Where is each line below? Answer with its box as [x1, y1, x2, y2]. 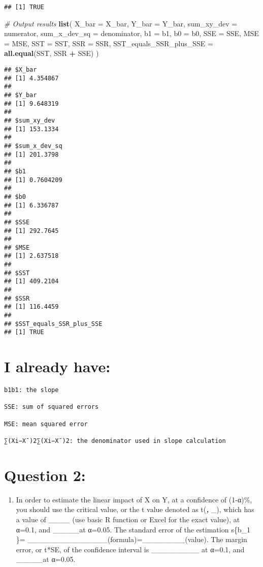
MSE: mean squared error [4, 420, 88, 428]
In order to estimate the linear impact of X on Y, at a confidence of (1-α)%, [16, 494, 252, 504]
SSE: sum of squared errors [4, 403, 99, 411]
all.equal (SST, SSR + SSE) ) [4, 48, 99, 58]
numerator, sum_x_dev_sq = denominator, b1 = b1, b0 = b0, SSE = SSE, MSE [4, 28, 259, 39]
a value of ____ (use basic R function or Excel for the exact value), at [16, 514, 240, 525]
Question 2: [4, 464, 86, 485]
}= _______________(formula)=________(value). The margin [16, 534, 247, 545]
